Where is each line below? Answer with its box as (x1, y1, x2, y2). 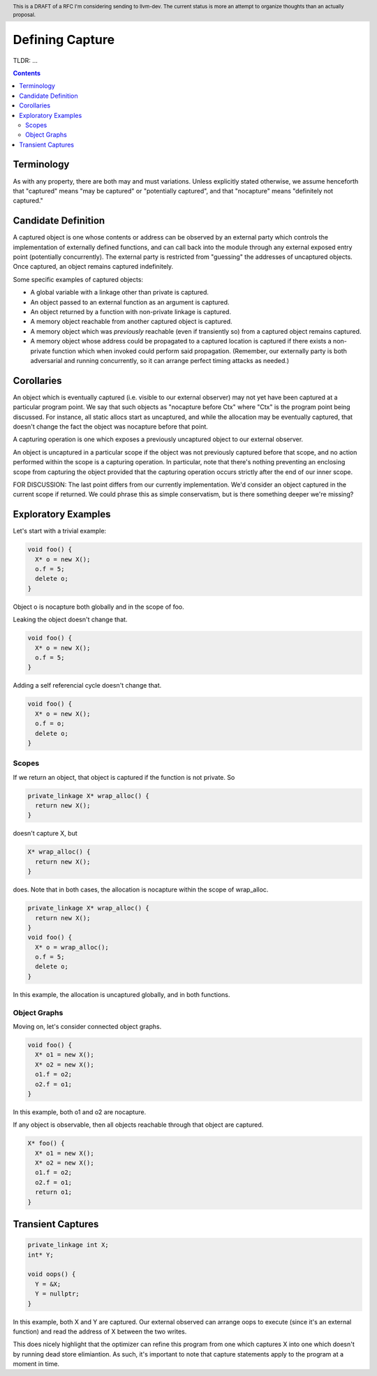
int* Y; (27, 1250, 54, 1259)
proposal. (13, 11, 36, 18)
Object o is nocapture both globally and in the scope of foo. (13, 602, 184, 611)
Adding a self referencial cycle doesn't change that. (13, 681, 162, 690)
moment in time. (13, 1360, 59, 1368)
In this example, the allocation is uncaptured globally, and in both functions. (13, 990, 230, 998)
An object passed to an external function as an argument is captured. (30, 297, 230, 306)
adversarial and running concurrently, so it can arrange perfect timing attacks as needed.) (30, 356, 290, 364)
